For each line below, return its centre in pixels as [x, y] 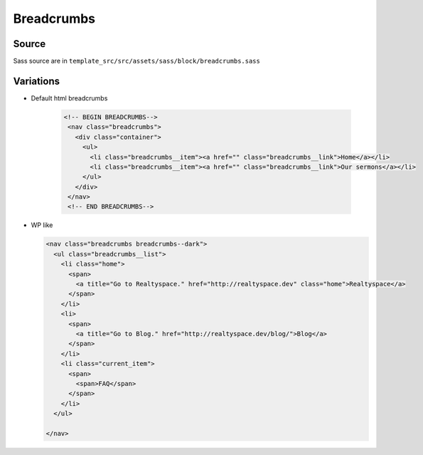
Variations [37, 81]
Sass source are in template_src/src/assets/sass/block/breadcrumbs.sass [137, 61]
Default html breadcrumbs [69, 98]
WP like [42, 225]
